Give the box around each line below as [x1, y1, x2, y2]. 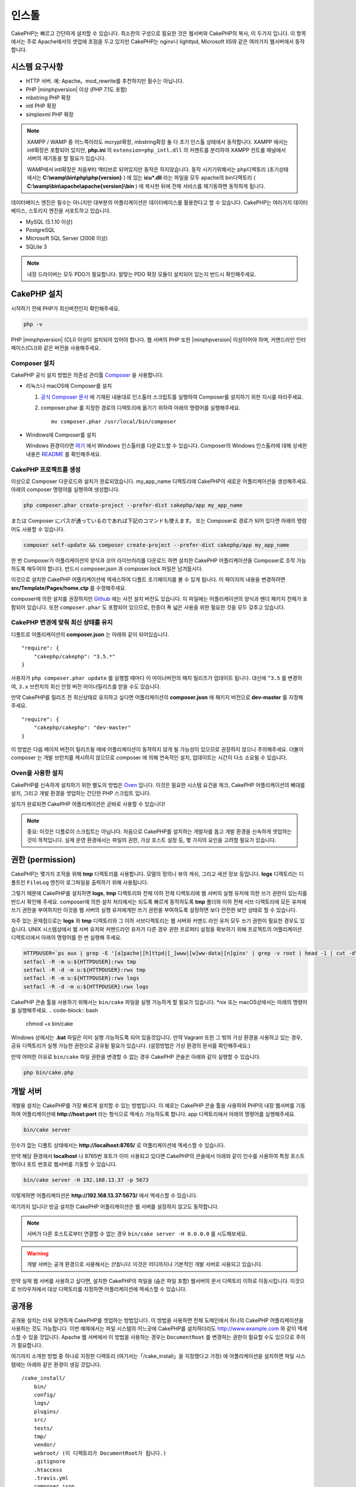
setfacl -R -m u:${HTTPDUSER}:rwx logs [23, 975, 139, 981]
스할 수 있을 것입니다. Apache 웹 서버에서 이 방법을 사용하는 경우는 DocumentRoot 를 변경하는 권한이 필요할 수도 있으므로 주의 [11, 1333, 306, 1341]
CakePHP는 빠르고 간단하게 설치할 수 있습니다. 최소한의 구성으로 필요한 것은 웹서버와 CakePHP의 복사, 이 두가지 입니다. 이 [11, 30, 295, 37]
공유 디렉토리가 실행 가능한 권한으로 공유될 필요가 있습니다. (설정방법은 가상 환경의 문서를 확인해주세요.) [11, 1042, 251, 1049]
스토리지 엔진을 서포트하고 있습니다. [28, 207, 111, 214]
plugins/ [33, 1408, 59, 1415]
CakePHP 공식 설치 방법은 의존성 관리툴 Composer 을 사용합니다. [11, 372, 164, 379]
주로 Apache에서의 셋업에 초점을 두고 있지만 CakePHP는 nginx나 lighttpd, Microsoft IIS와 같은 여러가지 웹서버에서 [27, 37, 294, 45]
